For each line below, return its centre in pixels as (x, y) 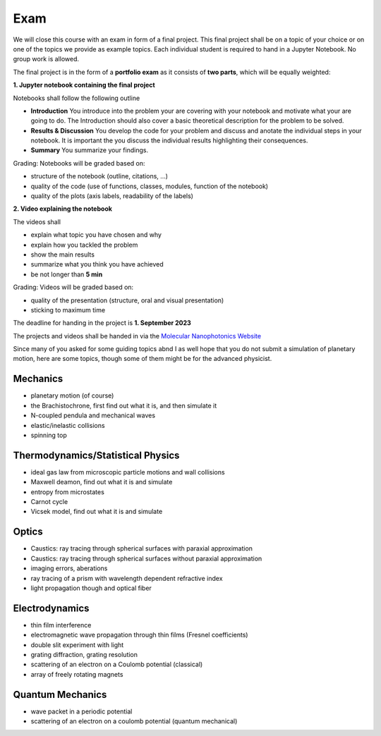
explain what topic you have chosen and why (96, 235)
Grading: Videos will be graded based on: (73, 287)
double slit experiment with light (77, 644)
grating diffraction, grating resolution (84, 654)
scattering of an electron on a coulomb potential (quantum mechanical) (134, 721)
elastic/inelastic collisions (68, 425)
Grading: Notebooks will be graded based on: (79, 163)
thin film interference (61, 625)
